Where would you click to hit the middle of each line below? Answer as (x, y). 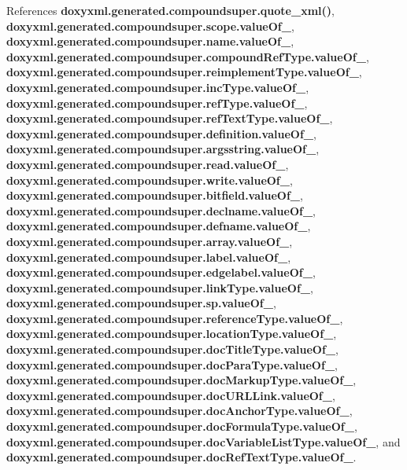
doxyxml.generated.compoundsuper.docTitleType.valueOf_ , (172, 349)
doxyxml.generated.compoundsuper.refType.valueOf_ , (157, 103)
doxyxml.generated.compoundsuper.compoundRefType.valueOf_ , (188, 56)
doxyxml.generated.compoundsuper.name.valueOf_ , (150, 41)
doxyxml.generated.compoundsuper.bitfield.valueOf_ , (155, 195)
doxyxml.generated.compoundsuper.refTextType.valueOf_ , (170, 118)
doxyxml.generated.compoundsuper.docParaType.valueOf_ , (172, 364)
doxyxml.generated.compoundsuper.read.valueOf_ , (148, 164)
